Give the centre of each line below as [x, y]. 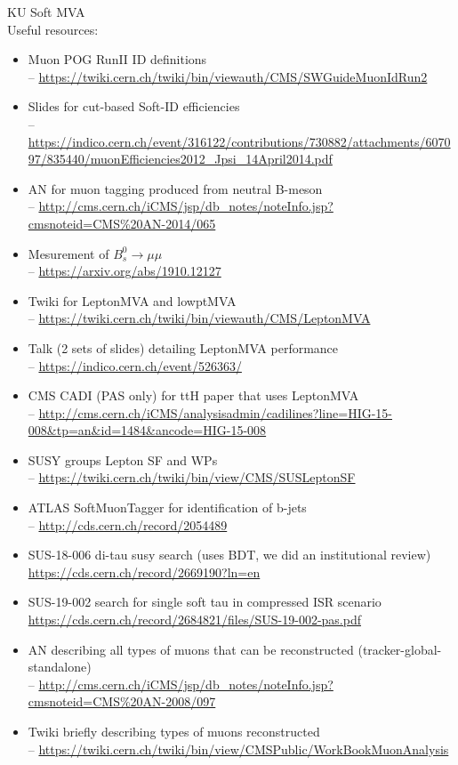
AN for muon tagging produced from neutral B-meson [175, 188]
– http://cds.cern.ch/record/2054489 [128, 524]
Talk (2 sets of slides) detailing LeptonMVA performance [183, 347]
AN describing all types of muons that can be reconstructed [191, 649]
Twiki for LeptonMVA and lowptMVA [132, 300]
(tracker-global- [400, 649]
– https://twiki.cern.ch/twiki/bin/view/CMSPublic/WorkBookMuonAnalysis [238, 749]
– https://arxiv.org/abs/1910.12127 [125, 271]
